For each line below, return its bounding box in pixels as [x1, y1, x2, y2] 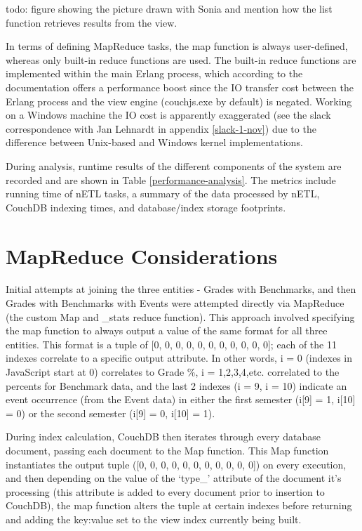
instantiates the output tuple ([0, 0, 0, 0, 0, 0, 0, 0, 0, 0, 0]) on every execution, [6, 457, 347, 471]
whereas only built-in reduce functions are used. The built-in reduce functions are [6, 52, 356, 67]
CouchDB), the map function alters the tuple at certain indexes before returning [6, 498, 352, 513]
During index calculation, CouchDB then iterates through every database [6, 429, 321, 444]
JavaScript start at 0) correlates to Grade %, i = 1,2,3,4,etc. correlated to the [6, 365, 340, 379]
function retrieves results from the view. [6, 15, 177, 29]
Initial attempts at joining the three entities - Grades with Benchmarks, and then [6, 282, 356, 296]
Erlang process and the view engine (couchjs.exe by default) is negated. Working [6, 93, 352, 108]
